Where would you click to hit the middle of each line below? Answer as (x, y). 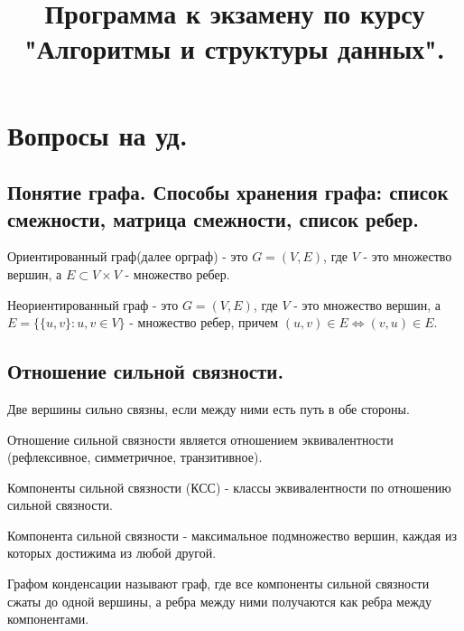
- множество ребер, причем (204, 322)
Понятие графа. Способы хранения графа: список (228, 192)
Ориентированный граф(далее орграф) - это (128, 256)
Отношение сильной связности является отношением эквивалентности (200, 439)
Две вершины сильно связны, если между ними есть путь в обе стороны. (209, 408)
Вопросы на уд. (97, 134)
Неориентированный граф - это (93, 304)
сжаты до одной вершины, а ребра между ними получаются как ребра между (219, 601)
